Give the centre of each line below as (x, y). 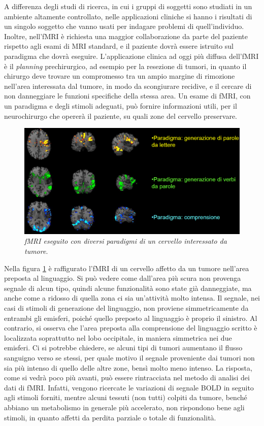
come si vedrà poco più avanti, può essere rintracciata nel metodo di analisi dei (127, 378)
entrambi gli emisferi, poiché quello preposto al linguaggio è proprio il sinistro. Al (131, 318)
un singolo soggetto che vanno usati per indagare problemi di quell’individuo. (124, 26)
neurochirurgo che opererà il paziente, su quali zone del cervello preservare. (121, 116)
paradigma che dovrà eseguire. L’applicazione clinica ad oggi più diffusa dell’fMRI (131, 56)
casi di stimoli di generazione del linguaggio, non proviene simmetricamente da (126, 307)
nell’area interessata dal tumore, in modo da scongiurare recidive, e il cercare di (128, 86)
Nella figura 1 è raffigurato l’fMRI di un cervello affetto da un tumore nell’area (127, 268)
